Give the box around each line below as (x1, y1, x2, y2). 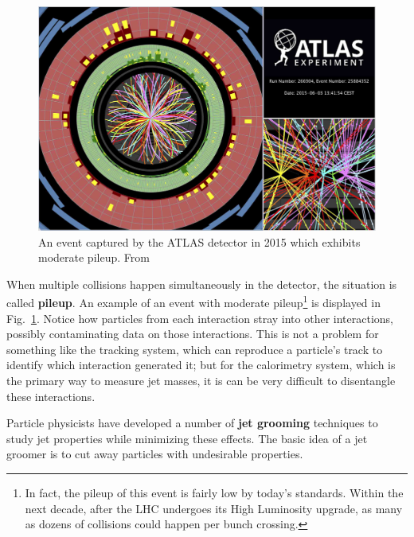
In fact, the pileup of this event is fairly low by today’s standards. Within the (25, 484, 404, 500)
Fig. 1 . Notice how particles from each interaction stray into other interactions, (6, 309, 393, 326)
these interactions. (6, 387, 96, 404)
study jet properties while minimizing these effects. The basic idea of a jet (6, 430, 368, 446)
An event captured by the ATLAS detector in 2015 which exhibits (38, 233, 361, 250)
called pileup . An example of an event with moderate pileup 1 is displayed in (6, 292, 381, 310)
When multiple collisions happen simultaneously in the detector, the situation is (6, 275, 397, 292)
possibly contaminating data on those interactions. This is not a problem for (6, 325, 379, 342)
